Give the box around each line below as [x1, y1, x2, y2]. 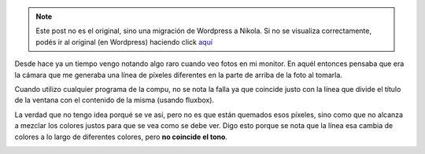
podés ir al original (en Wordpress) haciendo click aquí [35, 37, 213, 46]
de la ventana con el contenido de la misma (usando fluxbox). [14, 95, 215, 105]
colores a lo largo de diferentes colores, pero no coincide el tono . [14, 132, 228, 141]
